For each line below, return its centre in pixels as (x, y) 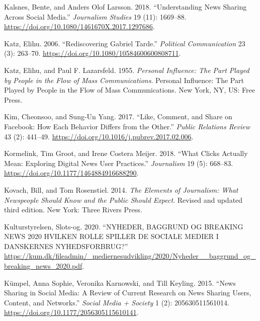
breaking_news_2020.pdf (43, 266)
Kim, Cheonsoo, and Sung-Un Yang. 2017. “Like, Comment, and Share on (118, 116)
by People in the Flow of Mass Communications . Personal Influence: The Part (124, 80)
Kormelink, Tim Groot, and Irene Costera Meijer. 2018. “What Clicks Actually (126, 153)
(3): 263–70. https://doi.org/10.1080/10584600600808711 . (93, 53)
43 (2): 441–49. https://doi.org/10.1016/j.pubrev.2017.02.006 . (99, 136)
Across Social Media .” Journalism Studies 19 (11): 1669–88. (95, 16)
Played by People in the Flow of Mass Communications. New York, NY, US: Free (129, 90)
